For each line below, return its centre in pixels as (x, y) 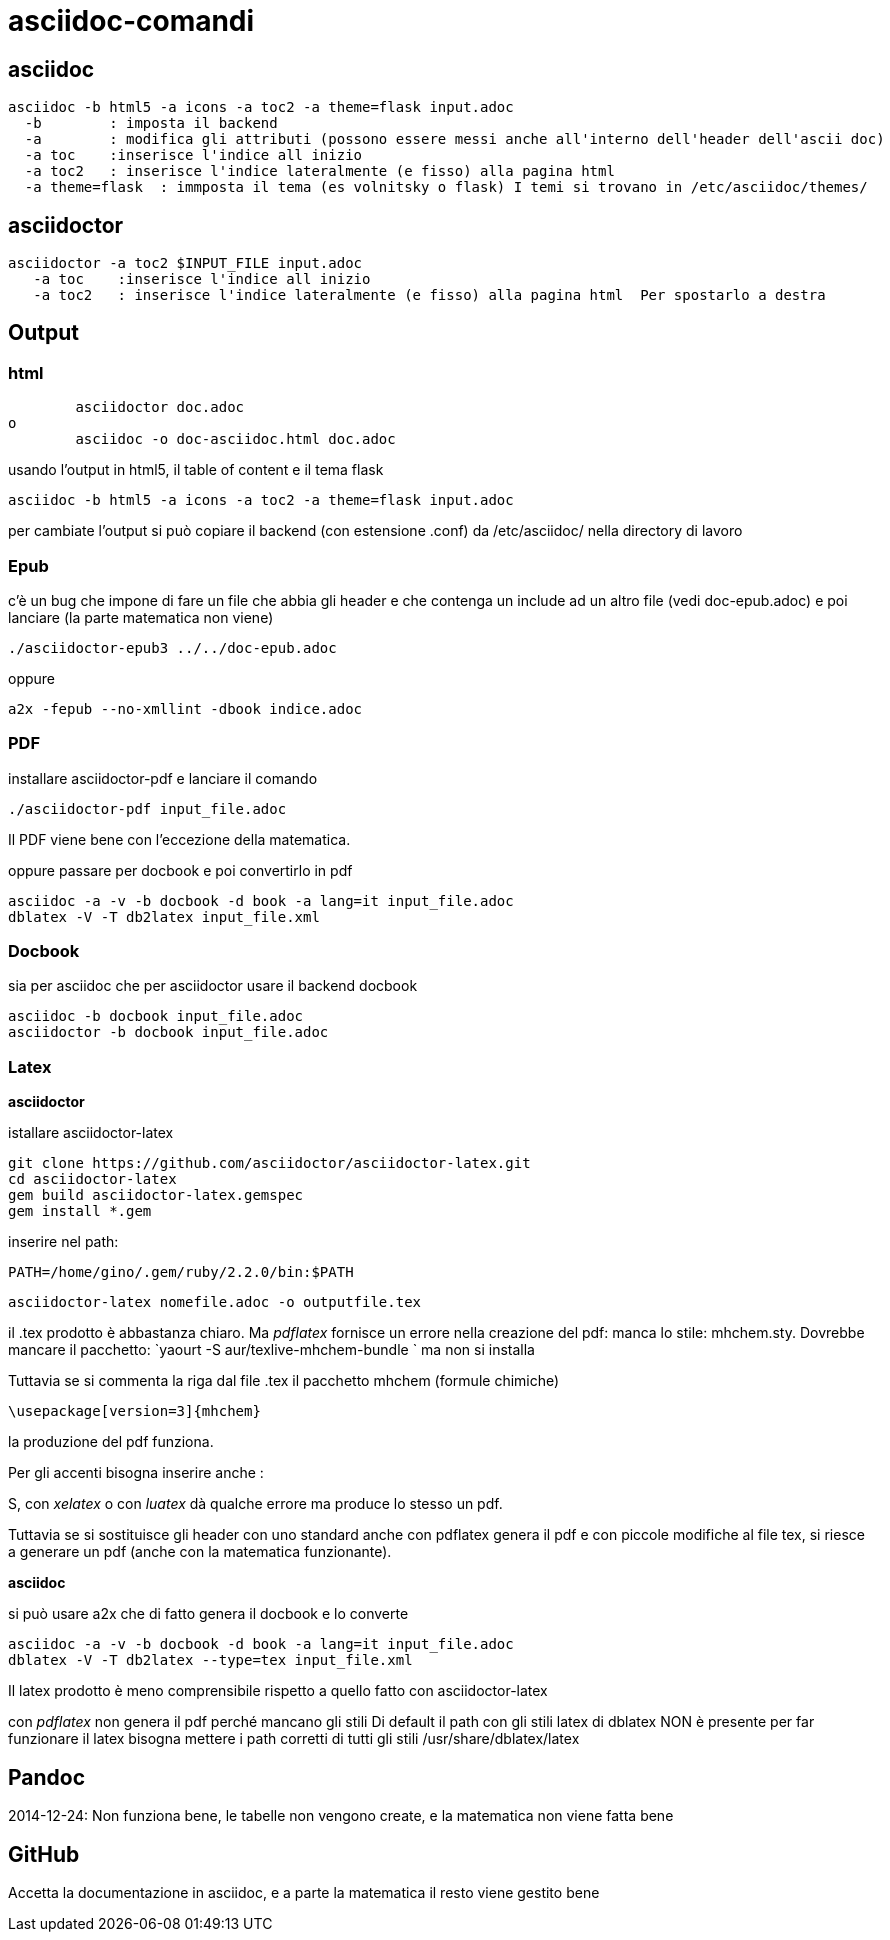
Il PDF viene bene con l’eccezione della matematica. (179, 839)
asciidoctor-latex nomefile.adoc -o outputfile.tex (215, 1302)
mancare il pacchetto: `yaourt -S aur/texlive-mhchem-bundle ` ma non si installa (271, 1350)
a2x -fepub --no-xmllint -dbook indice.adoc (185, 708)
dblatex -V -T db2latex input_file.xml (164, 916)
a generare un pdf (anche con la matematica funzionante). (200, 1552)
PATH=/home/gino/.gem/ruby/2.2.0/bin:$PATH (181, 1272)
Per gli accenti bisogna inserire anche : (136, 1473)
